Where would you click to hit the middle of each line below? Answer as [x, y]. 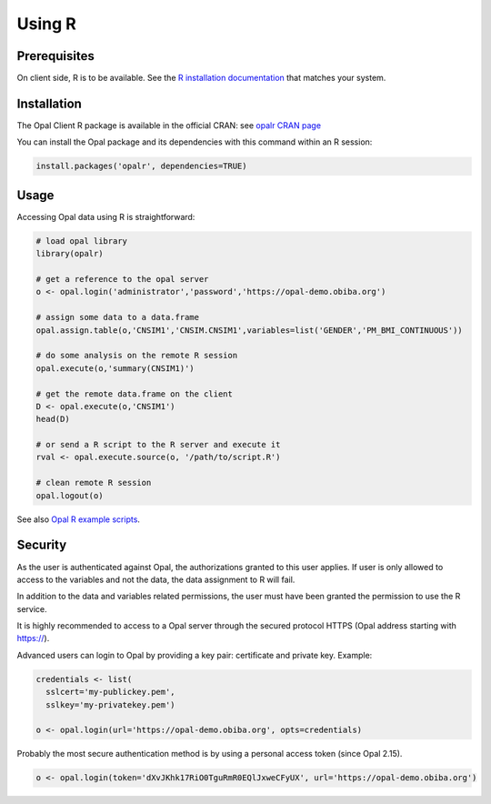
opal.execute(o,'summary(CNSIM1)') [115, 368]
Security [42, 545]
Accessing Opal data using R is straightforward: [106, 216]
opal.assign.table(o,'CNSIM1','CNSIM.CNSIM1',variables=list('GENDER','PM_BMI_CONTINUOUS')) [249, 330]
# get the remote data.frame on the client [135, 394]
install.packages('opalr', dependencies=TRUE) [141, 166]
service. [32, 608]
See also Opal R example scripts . [79, 519]
